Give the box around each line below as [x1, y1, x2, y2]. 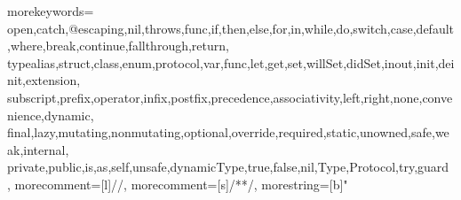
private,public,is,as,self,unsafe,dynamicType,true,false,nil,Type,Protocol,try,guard [7, 158, 449, 176]
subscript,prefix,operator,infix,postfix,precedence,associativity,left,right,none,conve [7, 88, 453, 106]
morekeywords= [7, 2, 94, 19]
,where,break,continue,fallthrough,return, [7, 36, 229, 55]
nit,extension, [7, 71, 81, 89]
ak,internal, [7, 140, 69, 158]
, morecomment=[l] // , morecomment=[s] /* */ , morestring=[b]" [7, 174, 348, 193]
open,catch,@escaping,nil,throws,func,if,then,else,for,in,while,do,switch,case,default [7, 19, 455, 37]
